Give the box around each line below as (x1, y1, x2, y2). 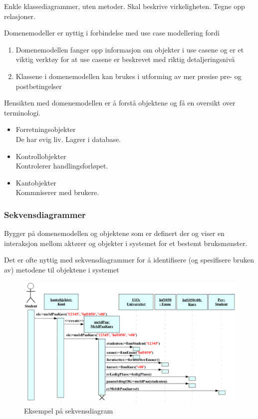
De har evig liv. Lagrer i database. (15, 133, 121, 144)
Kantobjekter (15, 177, 56, 187)
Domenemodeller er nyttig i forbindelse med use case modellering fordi (4, 27, 220, 38)
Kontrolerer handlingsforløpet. (15, 160, 108, 171)
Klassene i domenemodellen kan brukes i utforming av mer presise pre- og (15, 70, 242, 81)
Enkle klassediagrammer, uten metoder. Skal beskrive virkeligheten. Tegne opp (4, 1, 245, 11)
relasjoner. (4, 10, 35, 21)
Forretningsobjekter (15, 124, 76, 134)
